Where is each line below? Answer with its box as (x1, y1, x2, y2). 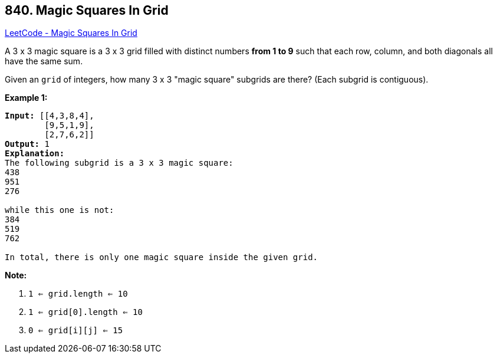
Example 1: (5, 93, 48, 103)
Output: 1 (5, 139, 50, 149)
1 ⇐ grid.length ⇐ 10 (28, 289, 128, 299)
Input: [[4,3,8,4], (5, 111, 94, 121)
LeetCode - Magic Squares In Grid (5, 28, 137, 38)
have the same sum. (5, 56, 83, 67)
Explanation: (5, 149, 65, 159)
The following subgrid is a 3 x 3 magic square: (5, 158, 233, 168)
